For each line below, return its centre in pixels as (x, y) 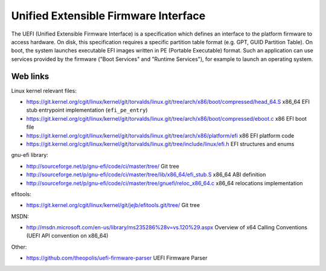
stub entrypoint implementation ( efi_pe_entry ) (87, 110)
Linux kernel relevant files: (44, 91)
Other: (19, 247)
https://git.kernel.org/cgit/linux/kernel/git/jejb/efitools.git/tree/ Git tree (113, 205)
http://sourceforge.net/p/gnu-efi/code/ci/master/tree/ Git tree (103, 166)
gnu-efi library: (30, 155)
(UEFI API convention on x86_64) (67, 236)
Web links (30, 76)
